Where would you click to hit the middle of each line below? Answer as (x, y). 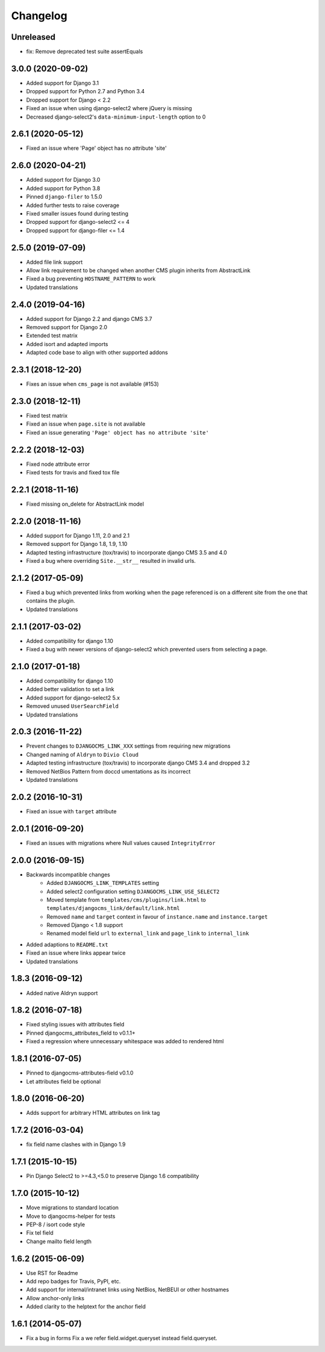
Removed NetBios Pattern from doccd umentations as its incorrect (108, 771)
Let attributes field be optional (63, 1081)
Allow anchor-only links (55, 1298)
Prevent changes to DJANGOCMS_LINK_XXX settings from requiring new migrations (128, 746)
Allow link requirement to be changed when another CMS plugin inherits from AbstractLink (138, 270)
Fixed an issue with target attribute (71, 811)
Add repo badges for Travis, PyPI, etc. (73, 1282)
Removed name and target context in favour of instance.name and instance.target (157, 916)
